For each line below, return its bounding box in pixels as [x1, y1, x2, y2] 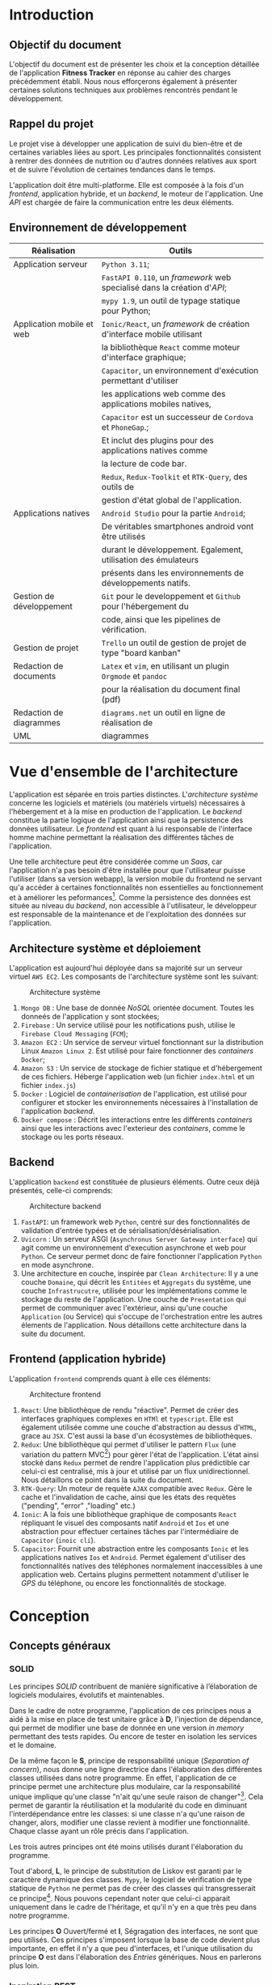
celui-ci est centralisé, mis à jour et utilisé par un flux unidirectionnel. [20, 1467, 250, 1477]
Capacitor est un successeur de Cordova [101, 411, 253, 423]
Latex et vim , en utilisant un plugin [101, 660, 229, 671]
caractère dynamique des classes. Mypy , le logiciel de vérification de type [9, 1874, 253, 1884]
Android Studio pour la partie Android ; [101, 508, 245, 519]
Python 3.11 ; [101, 258, 150, 270]
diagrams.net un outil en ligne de [101, 707, 225, 718]
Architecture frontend [29, 1389, 102, 1399]
